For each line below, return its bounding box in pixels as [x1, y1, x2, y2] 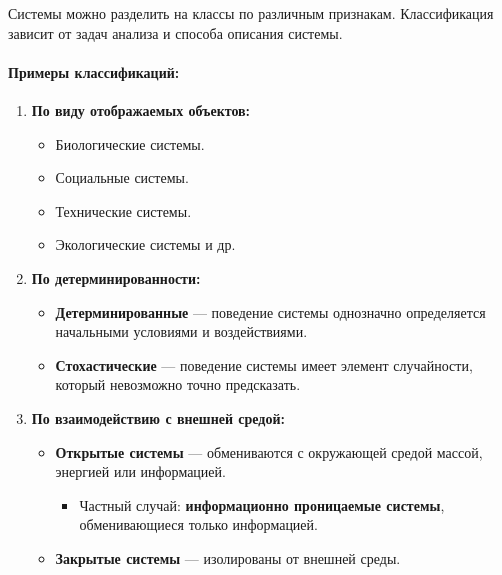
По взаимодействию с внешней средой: [31, 407, 285, 428]
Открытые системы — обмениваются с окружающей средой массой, [55, 441, 483, 462]
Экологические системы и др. [55, 234, 236, 255]
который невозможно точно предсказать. [55, 374, 301, 395]
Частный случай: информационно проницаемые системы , [79, 494, 445, 515]
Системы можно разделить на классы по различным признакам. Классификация [8, 3, 494, 23]
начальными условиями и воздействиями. [55, 321, 308, 342]
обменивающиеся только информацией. [79, 514, 318, 535]
